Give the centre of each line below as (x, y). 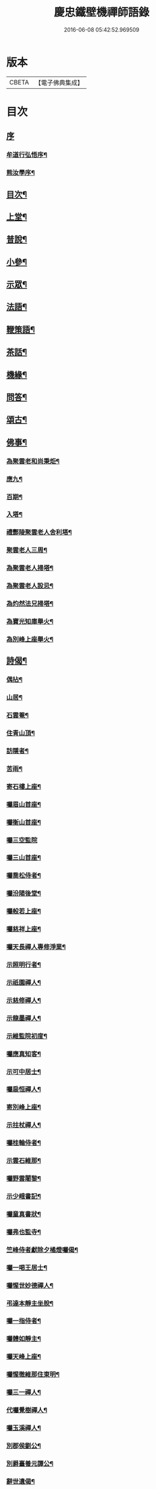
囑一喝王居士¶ (27, 1267)
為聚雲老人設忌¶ (30, 586)
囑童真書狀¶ (24, 1214)
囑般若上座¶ (24, 911)
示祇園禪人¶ (24, 982)
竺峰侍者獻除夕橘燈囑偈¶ (42, 1250)
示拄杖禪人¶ (24, 1125)
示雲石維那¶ (24, 1161)
